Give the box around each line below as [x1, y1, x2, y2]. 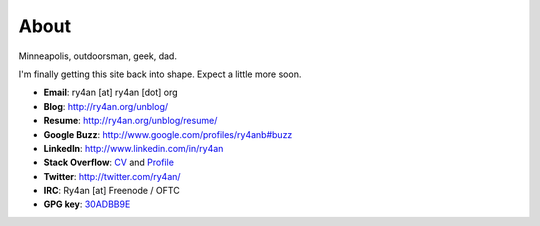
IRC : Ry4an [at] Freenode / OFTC [43, 185, 180, 197]
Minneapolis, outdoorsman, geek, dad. [18, 50, 177, 62]
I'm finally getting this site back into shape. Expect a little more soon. [18, 68, 302, 80]
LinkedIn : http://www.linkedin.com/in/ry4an [43, 142, 224, 154]
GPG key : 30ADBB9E [43, 198, 131, 210]
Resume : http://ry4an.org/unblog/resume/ [43, 115, 218, 127]
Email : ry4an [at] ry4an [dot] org [43, 86, 179, 99]
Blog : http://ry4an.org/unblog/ [43, 100, 169, 112]
